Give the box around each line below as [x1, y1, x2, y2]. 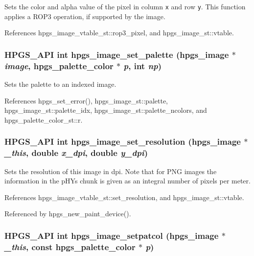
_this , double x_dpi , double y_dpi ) [4, 147, 148, 159]
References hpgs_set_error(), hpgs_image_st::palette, [4, 95, 168, 105]
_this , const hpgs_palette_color [4, 240, 136, 253]
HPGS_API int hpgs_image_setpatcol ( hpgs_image [4, 229, 219, 241]
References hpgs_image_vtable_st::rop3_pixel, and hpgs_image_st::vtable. [4, 27, 234, 38]
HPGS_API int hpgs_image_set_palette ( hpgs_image [4, 48, 229, 60]
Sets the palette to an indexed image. [4, 78, 116, 89]
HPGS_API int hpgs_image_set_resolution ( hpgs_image [4, 135, 241, 148]
